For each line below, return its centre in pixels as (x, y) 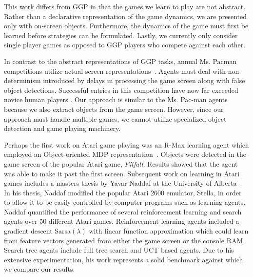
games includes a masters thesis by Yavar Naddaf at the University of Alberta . (123, 183)
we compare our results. (39, 269)
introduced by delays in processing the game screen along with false (144, 80)
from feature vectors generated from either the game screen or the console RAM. (125, 240)
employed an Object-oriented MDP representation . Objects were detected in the (125, 154)
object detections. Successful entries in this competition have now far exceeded (121, 90)
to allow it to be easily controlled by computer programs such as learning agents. (125, 202)
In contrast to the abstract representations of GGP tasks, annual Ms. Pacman (120, 61)
